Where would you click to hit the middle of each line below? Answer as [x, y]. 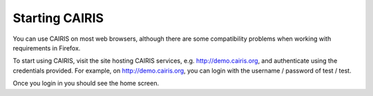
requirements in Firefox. [47, 48]
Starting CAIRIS [58, 18]
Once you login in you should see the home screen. [86, 84]
